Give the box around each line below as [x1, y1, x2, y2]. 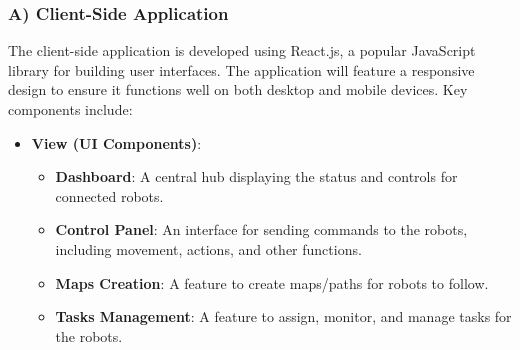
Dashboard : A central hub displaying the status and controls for [55, 166, 458, 187]
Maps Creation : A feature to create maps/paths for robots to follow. [55, 272, 489, 293]
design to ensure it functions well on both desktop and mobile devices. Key [8, 79, 468, 100]
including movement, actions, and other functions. [55, 238, 362, 259]
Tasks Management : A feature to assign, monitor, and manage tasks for [55, 306, 512, 327]
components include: [8, 99, 133, 119]
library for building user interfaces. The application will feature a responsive [8, 59, 475, 80]
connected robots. [55, 185, 164, 206]
